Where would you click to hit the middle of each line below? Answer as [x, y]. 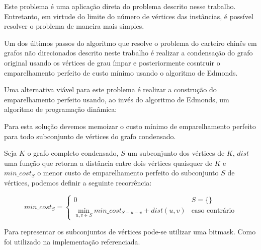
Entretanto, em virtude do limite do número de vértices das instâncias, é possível [129, 16]
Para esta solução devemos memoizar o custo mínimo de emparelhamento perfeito [130, 126]
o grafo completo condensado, [73, 153]
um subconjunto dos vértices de [176, 153]
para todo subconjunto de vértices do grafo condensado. [90, 136]
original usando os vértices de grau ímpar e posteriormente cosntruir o [112, 62]
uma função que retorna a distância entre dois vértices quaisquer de [108, 163]
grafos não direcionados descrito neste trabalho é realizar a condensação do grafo [128, 53]
